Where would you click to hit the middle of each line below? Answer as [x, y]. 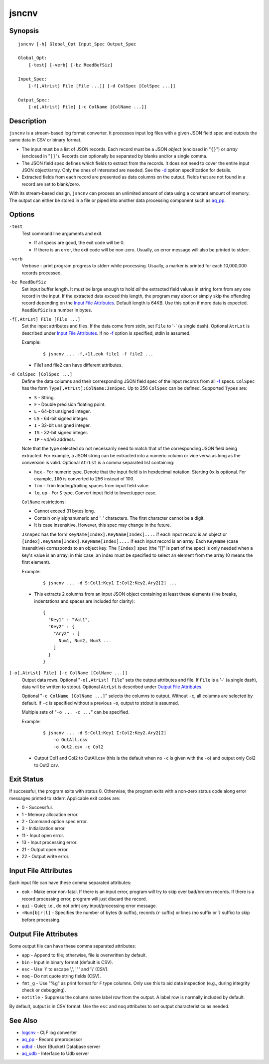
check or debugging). [44, 990]
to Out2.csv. [47, 765]
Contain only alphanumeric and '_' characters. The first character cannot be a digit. [120, 518]
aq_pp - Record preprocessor [52, 1040]
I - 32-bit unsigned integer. [63, 425]
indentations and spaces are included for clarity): [85, 601]
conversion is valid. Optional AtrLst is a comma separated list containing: [98, 463]
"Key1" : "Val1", [69, 619]
